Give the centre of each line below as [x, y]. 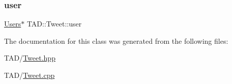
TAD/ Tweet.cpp [30, 75]
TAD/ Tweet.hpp [30, 58]
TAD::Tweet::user [54, 24]
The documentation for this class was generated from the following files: [116, 40]
